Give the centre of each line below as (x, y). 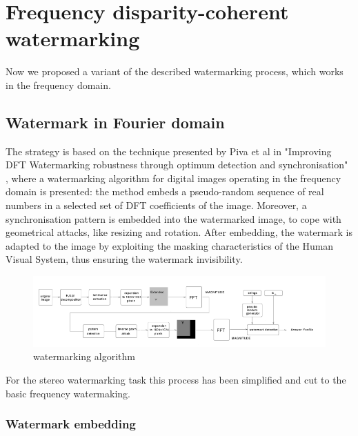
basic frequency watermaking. (68, 393)
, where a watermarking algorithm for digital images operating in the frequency (173, 178)
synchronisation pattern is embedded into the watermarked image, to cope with (173, 218)
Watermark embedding (71, 424)
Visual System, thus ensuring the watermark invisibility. (124, 259)
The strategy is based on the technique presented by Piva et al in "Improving (169, 151)
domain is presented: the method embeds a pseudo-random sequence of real (165, 191)
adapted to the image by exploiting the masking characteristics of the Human (170, 245)
